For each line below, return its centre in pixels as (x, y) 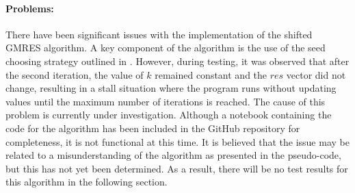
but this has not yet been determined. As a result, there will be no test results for (177, 168)
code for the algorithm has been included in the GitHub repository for (153, 128)
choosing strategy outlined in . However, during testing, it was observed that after (177, 61)
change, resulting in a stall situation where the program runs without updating (171, 88)
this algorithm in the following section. (87, 182)
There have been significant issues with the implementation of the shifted (159, 34)
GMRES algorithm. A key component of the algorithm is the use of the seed (166, 48)
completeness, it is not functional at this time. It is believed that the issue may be (177, 141)
